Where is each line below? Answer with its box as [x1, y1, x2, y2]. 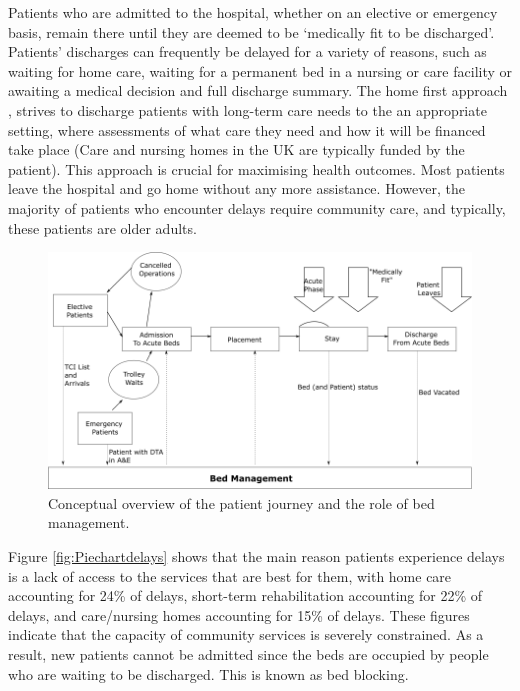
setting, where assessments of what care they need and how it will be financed [8, 119, 486, 140]
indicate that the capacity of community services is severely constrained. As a [8, 624, 484, 645]
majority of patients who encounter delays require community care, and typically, [8, 197, 506, 218]
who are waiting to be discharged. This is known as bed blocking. [8, 663, 409, 684]
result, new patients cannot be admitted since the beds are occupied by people [8, 643, 489, 664]
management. [48, 512, 130, 533]
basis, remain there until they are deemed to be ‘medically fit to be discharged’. [8, 21, 495, 42]
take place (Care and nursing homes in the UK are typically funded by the [8, 139, 465, 160]
